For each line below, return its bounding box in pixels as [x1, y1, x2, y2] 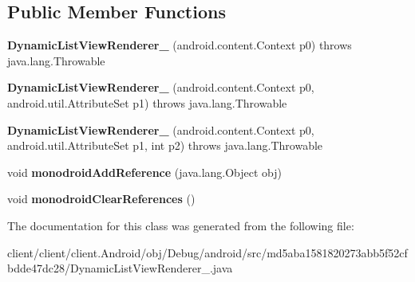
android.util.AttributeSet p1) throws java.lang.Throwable [7, 94, 287, 111]
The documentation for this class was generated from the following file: [7, 217, 354, 233]
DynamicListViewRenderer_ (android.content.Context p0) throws [7, 37, 352, 53]
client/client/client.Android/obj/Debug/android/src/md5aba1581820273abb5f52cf [7, 244, 408, 260]
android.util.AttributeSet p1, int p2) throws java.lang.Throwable [7, 137, 323, 154]
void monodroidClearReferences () [7, 190, 196, 207]
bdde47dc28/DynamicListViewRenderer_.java [7, 260, 233, 276]
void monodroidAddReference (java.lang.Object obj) [7, 163, 283, 180]
